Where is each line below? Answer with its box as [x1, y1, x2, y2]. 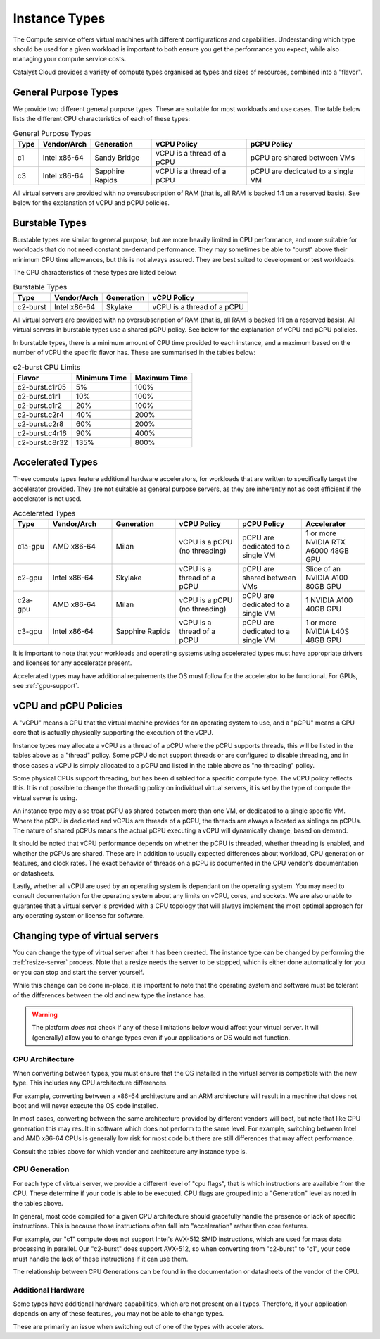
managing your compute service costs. [13, 55, 127, 63]
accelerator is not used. [13, 494, 82, 503]
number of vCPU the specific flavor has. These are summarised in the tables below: [13, 349, 256, 357]
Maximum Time [134, 373, 188, 382]
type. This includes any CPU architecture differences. [13, 1078, 168, 1088]
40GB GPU [305, 604, 342, 614]
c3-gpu [17, 627, 42, 637]
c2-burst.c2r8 [17, 419, 64, 429]
